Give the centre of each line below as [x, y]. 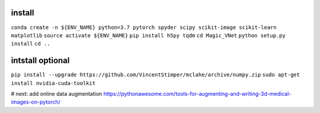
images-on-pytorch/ [36, 102]
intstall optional [40, 61]
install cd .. [31, 44]
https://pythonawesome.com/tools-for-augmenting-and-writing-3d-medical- [197, 93]
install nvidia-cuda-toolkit [53, 83]
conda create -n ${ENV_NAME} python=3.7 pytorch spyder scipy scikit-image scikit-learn [144, 27]
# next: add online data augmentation [57, 93]
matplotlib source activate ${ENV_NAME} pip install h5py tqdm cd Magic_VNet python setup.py [148, 35]
